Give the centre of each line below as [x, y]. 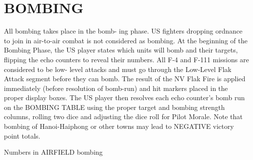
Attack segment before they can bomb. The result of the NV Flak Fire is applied [125, 79]
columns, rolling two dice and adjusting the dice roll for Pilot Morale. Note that [123, 116]
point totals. [22, 135]
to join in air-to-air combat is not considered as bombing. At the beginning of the [126, 40]
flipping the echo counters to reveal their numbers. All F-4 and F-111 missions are [126, 59]
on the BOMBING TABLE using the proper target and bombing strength [114, 107]
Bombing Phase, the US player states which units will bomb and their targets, [121, 50]
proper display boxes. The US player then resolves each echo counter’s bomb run [125, 98]
